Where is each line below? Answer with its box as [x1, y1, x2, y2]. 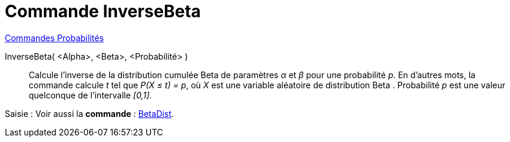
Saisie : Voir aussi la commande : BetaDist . [5, 108, 174, 119]
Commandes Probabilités [5, 32, 104, 43]
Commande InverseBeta [5, 1, 201, 21]
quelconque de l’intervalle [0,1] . [29, 89, 152, 100]
